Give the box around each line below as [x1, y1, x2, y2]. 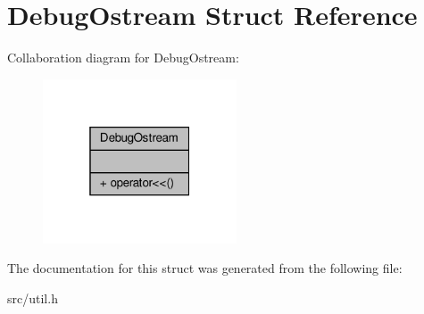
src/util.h [7, 288, 58, 307]
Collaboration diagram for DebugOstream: [7, 48, 239, 67]
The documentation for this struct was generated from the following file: [7, 259, 403, 277]
